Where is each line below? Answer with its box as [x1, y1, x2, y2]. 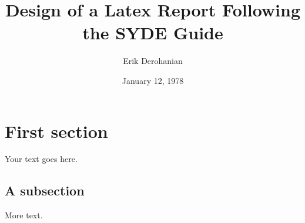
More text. [5, 209, 43, 221]
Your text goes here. [5, 153, 78, 165]
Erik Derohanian [123, 55, 183, 67]
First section [5, 119, 108, 143]
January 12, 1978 [122, 74, 184, 86]
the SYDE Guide [82, 21, 223, 45]
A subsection [5, 181, 85, 200]
